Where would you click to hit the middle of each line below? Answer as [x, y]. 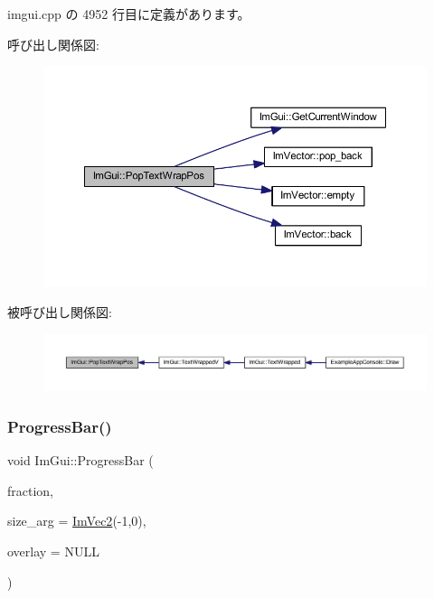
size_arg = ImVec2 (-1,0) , [77, 521]
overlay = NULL [53, 551]
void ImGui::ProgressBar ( [80, 460]
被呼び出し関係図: [60, 312]
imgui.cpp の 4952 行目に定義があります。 [129, 14]
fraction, [31, 490]
